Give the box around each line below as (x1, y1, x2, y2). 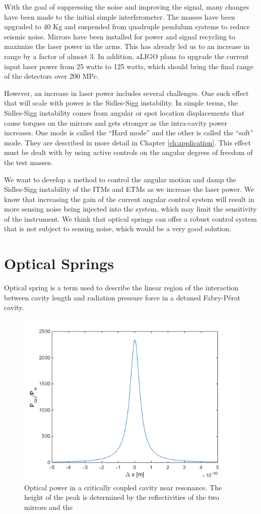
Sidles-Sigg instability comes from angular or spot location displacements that (4, 107, 245, 118)
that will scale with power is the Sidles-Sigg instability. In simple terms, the (4, 97, 238, 108)
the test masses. (4, 157, 53, 167)
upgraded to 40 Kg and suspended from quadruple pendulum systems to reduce (4, 21, 250, 32)
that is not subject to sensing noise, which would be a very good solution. (4, 223, 231, 234)
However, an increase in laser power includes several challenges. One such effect (4, 87, 249, 98)
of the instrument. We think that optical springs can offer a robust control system (4, 213, 257, 224)
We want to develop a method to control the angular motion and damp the (4, 174, 236, 184)
